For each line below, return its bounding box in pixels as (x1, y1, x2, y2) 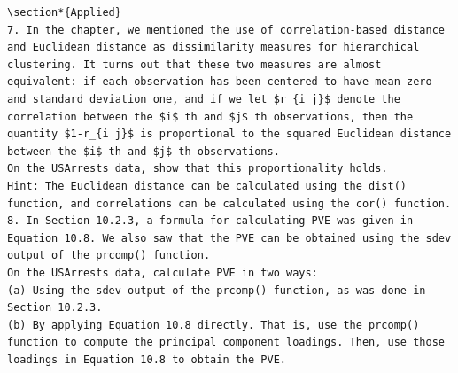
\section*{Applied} (7, 6, 121, 19)
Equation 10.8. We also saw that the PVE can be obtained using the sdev (7, 231, 452, 245)
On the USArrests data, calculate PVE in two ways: (7, 266, 318, 279)
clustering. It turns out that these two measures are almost (7, 58, 382, 71)
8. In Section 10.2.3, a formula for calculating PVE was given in (7, 214, 414, 228)
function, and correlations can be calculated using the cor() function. (7, 197, 452, 210)
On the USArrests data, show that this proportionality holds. (7, 162, 388, 175)
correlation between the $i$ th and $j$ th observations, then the (7, 110, 414, 123)
